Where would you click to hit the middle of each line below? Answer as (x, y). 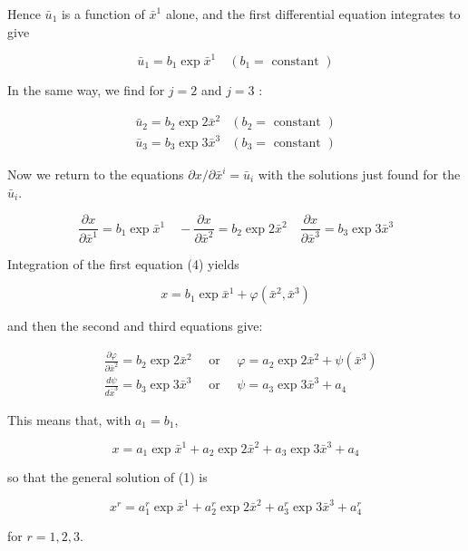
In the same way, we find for (86, 89)
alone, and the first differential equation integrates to (313, 14)
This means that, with (69, 419)
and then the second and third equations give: (135, 326)
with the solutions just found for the (359, 174)
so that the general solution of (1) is (107, 477)
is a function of (103, 14)
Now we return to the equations (96, 174)
